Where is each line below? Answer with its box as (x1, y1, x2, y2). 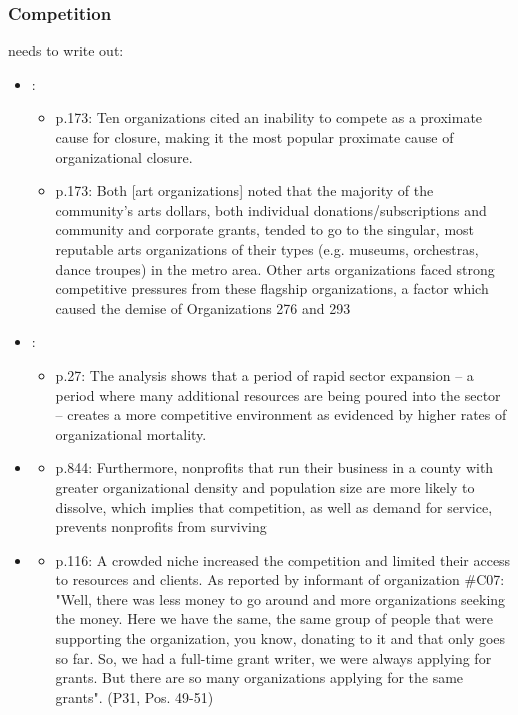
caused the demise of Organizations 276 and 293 (55, 297, 351, 318)
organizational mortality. (55, 423, 207, 444)
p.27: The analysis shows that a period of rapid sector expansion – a (55, 364, 474, 385)
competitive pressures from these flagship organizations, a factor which (55, 278, 489, 299)
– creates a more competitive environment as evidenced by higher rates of (55, 404, 507, 425)
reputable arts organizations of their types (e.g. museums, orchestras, (55, 238, 479, 259)
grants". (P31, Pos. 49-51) (55, 686, 214, 707)
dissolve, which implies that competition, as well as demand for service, (55, 496, 493, 517)
